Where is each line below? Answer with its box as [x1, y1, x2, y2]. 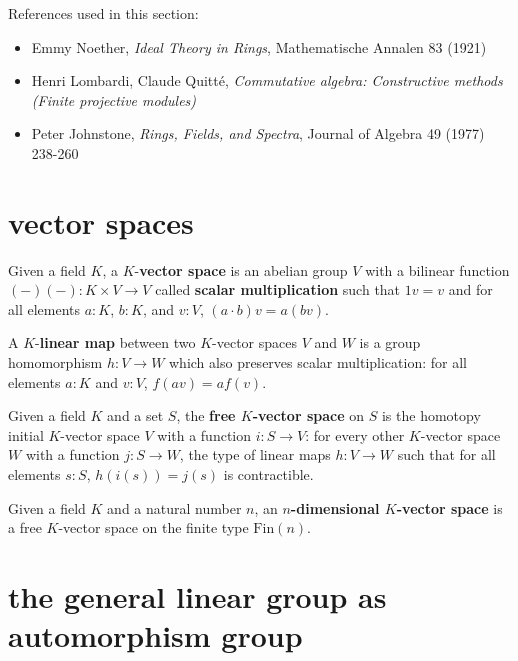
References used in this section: [8, 3, 199, 23]
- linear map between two [35, 332, 196, 353]
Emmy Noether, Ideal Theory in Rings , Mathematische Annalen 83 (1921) [31, 36, 487, 57]
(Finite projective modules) [31, 89, 197, 110]
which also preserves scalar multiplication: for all [169, 352, 467, 373]
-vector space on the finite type [58, 517, 249, 538]
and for [448, 279, 493, 300]
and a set [107, 405, 164, 426]
